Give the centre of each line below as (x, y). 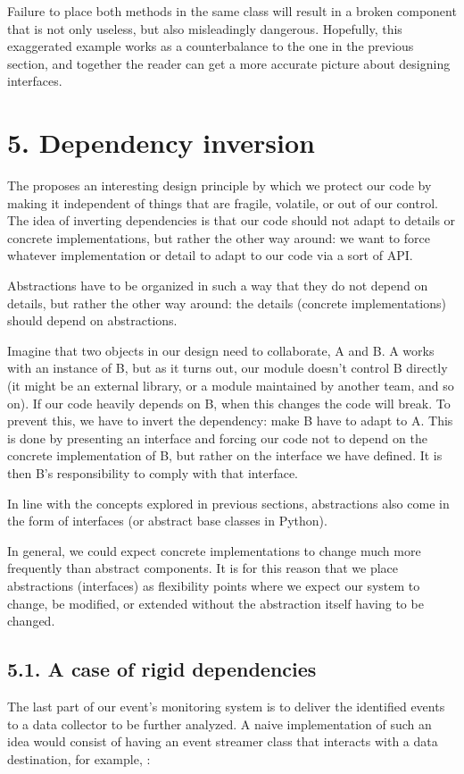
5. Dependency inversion (161, 143)
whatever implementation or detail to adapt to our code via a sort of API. (210, 255)
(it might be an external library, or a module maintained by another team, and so (231, 386)
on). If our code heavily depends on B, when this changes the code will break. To (229, 403)
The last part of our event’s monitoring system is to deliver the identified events (226, 706)
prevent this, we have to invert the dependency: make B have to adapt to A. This (230, 421)
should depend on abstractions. (92, 320)
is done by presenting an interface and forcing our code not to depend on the (217, 437)
